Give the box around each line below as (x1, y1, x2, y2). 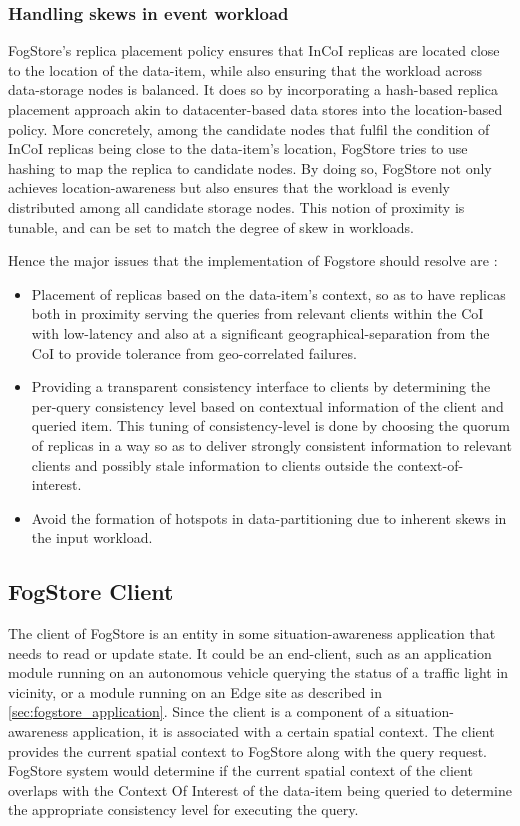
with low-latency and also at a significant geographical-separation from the (31, 322, 490, 343)
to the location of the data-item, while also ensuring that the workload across (8, 59, 483, 80)
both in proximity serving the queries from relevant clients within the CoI (31, 303, 484, 324)
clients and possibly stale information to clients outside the (31, 454, 393, 475)
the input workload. (31, 527, 153, 548)
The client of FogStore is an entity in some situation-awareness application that (8, 623, 496, 644)
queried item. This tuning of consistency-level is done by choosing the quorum (31, 415, 510, 436)
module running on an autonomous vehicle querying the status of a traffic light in (8, 662, 509, 683)
